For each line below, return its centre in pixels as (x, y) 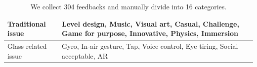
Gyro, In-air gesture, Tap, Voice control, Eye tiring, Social (150, 46)
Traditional (27, 23)
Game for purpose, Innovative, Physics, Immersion (150, 33)
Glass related (27, 46)
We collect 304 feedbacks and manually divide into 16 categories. (128, 6)
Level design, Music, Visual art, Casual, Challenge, (150, 23)
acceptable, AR (85, 55)
